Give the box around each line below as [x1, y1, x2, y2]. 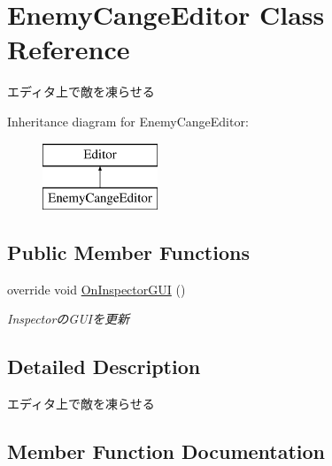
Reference [7, 31, 130, 67]
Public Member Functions [7, 239, 250, 266]
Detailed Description [7, 353, 201, 380]
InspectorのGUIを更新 [7, 309, 129, 328]
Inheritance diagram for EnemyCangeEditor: [7, 111, 249, 130]
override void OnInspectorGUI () [7, 279, 186, 298]
